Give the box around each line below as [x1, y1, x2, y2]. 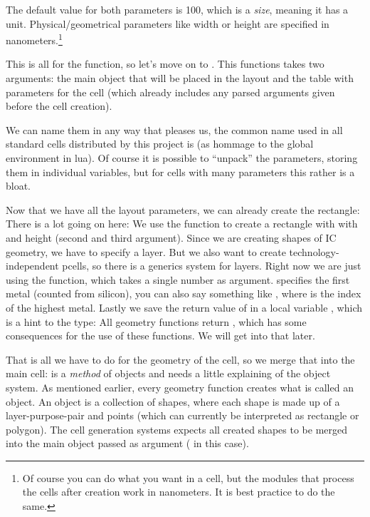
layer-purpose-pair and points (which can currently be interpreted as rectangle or [6, 408, 359, 423]
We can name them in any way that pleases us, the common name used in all [6, 122, 343, 137]
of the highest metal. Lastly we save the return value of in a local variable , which [6, 300, 363, 314]
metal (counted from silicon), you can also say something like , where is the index [6, 286, 361, 301]
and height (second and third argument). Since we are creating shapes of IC [6, 230, 337, 245]
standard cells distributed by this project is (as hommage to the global [6, 136, 314, 151]
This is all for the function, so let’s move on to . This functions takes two [6, 56, 324, 71]
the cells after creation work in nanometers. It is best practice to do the [22, 484, 335, 499]
